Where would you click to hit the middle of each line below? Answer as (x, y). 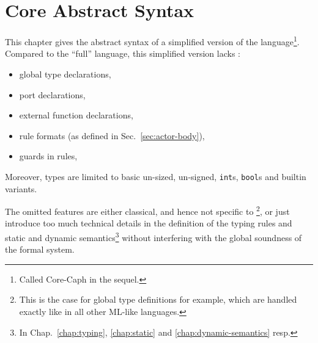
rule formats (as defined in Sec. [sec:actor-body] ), (112, 135)
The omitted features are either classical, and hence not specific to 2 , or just (147, 210)
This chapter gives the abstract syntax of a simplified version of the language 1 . (152, 41)
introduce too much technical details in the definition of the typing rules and (149, 223)
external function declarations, (76, 115)
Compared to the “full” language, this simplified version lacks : (123, 53)
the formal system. (40, 249)
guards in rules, (48, 156)
